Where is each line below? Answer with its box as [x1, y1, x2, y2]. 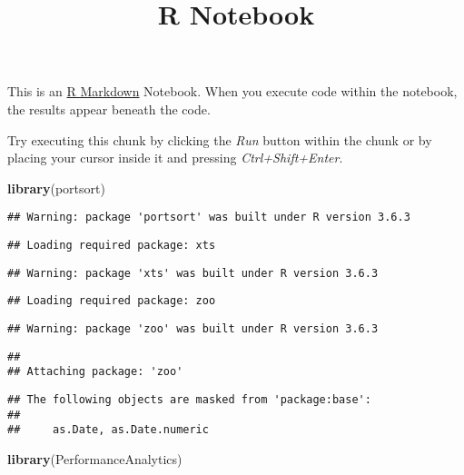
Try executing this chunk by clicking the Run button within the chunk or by [7, 130, 432, 149]
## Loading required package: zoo [7, 294, 216, 308]
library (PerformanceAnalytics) [7, 449, 183, 468]
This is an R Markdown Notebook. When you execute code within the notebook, [7, 82, 458, 101]
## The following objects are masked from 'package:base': [7, 392, 371, 406]
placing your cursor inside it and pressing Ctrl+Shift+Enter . [7, 148, 343, 167]
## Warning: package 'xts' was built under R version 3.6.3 [7, 266, 379, 280]
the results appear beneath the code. [7, 99, 211, 118]
